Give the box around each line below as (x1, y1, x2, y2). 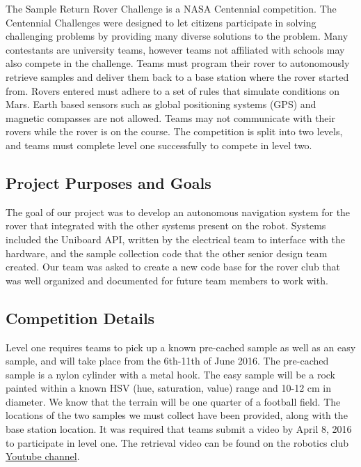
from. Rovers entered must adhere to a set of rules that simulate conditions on (6, 83, 339, 98)
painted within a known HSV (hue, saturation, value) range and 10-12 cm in (6, 381, 332, 395)
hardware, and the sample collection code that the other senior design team (6, 245, 328, 260)
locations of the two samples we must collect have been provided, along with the (6, 408, 348, 422)
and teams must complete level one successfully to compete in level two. (6, 137, 312, 152)
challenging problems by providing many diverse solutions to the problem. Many (6, 29, 348, 43)
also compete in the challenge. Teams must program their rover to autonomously (6, 56, 350, 70)
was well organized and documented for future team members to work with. (6, 273, 328, 287)
